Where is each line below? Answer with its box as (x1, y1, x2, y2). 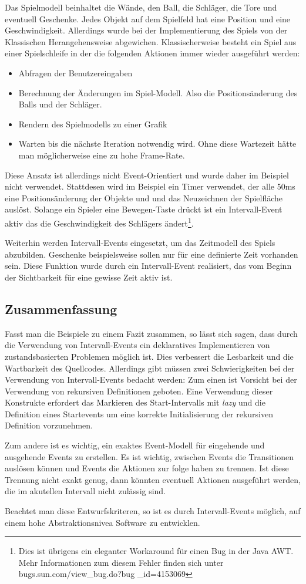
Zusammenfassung (5, 299, 117, 318)
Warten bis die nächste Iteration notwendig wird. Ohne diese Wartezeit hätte (18, 137, 297, 150)
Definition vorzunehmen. (5, 419, 93, 431)
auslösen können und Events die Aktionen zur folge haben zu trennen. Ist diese (5, 462, 289, 474)
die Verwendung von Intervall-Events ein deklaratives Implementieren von (5, 339, 270, 351)
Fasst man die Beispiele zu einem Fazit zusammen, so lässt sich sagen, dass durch (5, 327, 298, 339)
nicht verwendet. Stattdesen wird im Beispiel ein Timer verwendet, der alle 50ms (5, 180, 295, 193)
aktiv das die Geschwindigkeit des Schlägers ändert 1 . (5, 215, 194, 229)
